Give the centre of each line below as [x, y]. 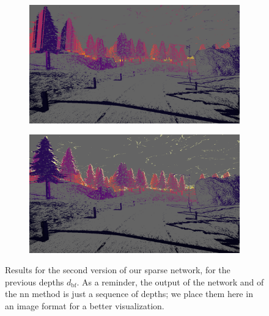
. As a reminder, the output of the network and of [170, 281]
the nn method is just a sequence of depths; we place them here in [129, 294]
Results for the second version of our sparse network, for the [118, 270]
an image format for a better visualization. [85, 305]
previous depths [35, 281]
